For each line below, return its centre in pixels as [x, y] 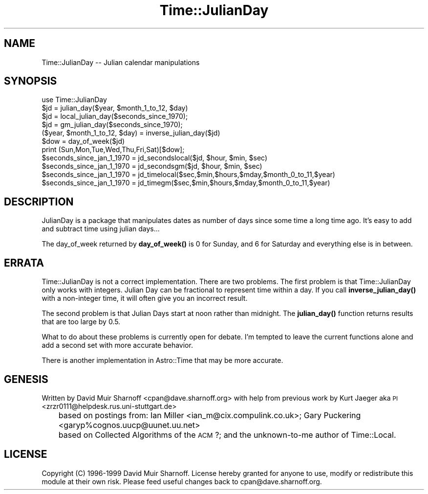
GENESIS [26, 379]
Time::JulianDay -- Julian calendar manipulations [121, 62]
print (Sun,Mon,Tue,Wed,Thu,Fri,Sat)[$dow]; [113, 150]
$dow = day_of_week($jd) [83, 141]
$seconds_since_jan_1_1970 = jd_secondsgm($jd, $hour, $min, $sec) [152, 166]
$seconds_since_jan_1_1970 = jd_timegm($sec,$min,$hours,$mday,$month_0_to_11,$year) [186, 183]
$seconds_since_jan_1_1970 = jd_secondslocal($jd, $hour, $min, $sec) [155, 158]
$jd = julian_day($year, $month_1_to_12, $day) [115, 108]
